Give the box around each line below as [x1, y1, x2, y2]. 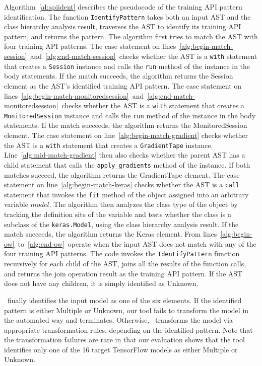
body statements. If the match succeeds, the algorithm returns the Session [4, 70, 233, 81]
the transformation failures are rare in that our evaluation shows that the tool [4, 334, 245, 345]
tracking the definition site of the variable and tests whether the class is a [4, 209, 231, 219]
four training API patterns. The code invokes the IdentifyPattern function [4, 248, 240, 259]
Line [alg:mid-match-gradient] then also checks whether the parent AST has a [4, 150, 245, 160]
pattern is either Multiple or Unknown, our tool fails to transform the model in [4, 305, 249, 315]
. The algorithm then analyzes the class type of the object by [49, 199, 238, 209]
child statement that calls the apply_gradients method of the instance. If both [4, 159, 250, 170]
